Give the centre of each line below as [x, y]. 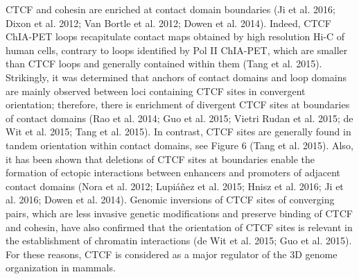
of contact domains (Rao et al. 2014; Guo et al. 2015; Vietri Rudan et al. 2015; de [179, 118]
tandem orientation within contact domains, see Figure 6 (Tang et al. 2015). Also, [179, 145]
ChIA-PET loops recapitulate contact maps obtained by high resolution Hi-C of [175, 36]
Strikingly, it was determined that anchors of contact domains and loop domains [176, 77]
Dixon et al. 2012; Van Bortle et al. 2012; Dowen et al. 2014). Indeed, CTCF [168, 23]
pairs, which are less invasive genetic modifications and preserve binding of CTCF [179, 213]
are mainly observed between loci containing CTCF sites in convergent [156, 91]
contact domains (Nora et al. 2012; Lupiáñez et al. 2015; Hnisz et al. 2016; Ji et [175, 186]
